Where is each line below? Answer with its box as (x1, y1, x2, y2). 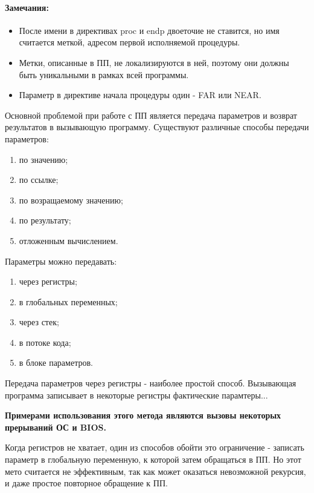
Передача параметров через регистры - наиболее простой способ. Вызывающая (5, 377, 296, 389)
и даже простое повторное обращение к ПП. (5, 477, 168, 489)
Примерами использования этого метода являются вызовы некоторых (5, 409, 281, 422)
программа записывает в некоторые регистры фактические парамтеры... (5, 388, 268, 401)
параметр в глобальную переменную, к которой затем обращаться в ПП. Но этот (5, 453, 301, 466)
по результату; (19, 214, 71, 227)
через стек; (19, 316, 59, 328)
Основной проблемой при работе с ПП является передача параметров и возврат (5, 108, 297, 121)
